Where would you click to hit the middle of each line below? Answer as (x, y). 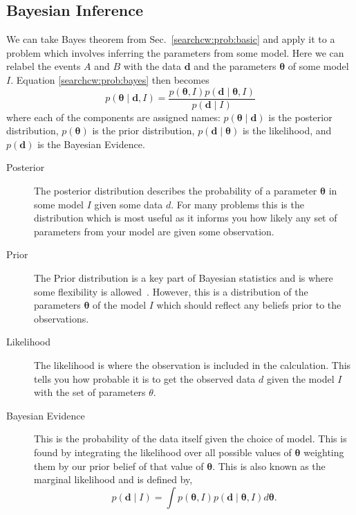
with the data (152, 66)
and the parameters (235, 66)
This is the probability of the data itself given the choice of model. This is (190, 439)
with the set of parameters (90, 392)
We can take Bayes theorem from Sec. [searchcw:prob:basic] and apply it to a (171, 39)
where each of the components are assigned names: (113, 117)
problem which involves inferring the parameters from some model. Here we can (175, 52)
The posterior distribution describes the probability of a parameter (176, 191)
